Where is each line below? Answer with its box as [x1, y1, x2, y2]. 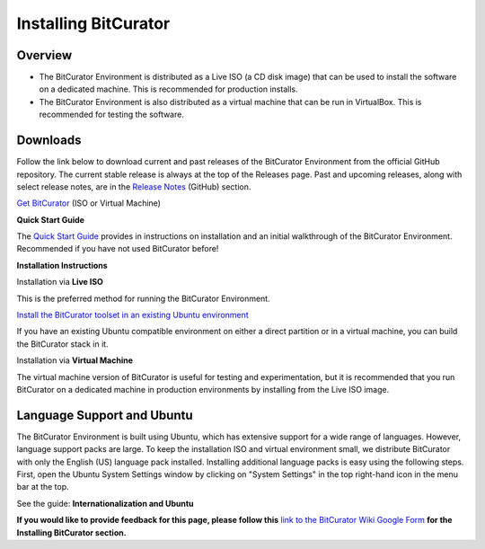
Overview [16, 48, 73, 63]
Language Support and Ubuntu [16, 407, 193, 422]
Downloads [16, 133, 82, 148]
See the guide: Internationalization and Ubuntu [16, 498, 194, 509]
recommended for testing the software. [39, 109, 184, 120]
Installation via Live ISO [16, 277, 103, 288]
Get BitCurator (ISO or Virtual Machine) [16, 198, 162, 208]
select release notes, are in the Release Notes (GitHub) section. [16, 181, 251, 192]
